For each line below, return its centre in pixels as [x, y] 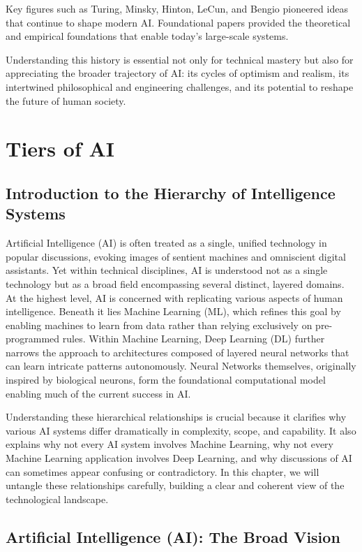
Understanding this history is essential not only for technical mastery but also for [180, 59]
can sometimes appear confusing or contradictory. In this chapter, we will [163, 471]
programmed [33, 339]
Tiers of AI [60, 148]
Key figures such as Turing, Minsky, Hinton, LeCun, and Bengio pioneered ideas [177, 8]
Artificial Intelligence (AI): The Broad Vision [173, 536]
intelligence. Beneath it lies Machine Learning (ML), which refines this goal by [173, 311]
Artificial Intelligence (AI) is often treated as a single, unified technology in [166, 243]
